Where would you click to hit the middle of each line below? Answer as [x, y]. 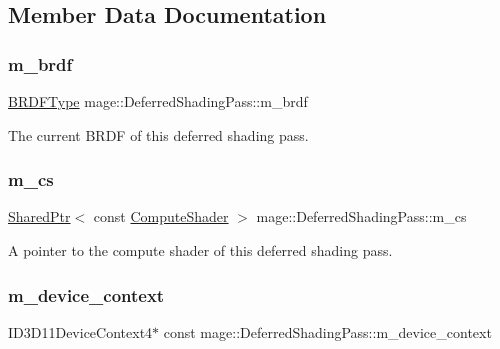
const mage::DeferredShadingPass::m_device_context [327, 331]
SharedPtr [39, 216]
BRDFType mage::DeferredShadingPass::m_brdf [158, 101]
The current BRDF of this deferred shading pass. [158, 134]
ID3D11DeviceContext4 [80, 331]
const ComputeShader [161, 216]
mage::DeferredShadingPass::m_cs [361, 216]
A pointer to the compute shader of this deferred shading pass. [200, 250]
